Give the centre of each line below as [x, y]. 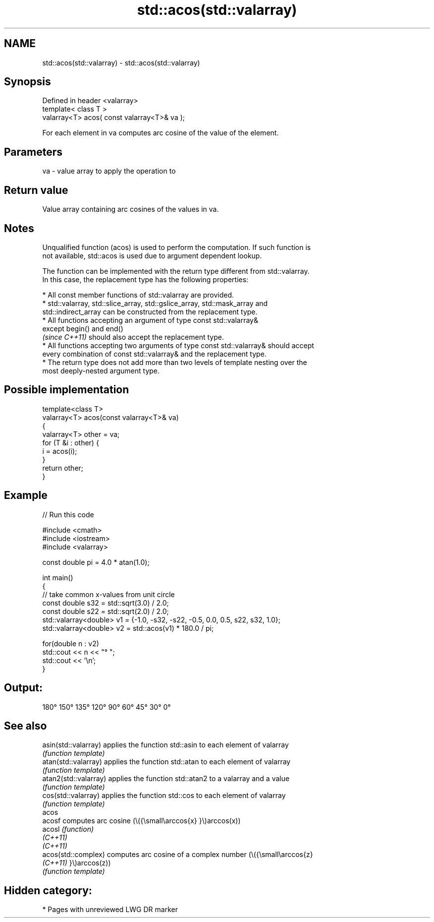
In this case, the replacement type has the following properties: [145, 279]
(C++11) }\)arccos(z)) [77, 863]
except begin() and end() [83, 328]
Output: [23, 688]
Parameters [33, 152]
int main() [58, 577]
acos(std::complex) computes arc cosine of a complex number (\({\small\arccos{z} [178, 855]
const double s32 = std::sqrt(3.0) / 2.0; [106, 603]
